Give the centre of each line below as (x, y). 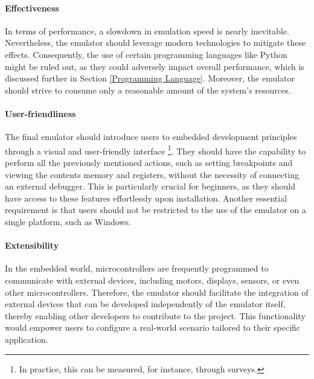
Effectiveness (32, 8)
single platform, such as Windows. (68, 221)
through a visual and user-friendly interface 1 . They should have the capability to (155, 150)
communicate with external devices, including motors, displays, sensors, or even (152, 280)
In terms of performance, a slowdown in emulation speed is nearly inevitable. (147, 30)
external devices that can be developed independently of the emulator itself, (145, 304)
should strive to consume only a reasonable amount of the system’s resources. (148, 90)
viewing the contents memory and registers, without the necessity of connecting (152, 174)
